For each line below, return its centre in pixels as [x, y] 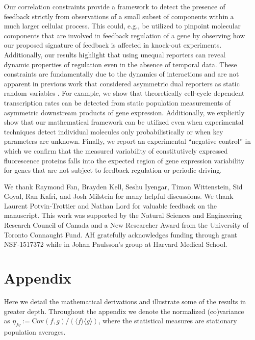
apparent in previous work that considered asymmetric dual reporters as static [122, 83]
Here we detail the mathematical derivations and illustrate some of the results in [125, 301]
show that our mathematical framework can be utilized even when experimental [124, 122]
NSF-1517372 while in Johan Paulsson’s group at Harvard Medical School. [116, 244]
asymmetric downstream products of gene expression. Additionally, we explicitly [124, 112]
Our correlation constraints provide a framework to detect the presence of [115, 6]
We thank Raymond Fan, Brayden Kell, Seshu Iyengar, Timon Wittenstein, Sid [123, 186]
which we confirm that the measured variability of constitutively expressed [116, 150]
